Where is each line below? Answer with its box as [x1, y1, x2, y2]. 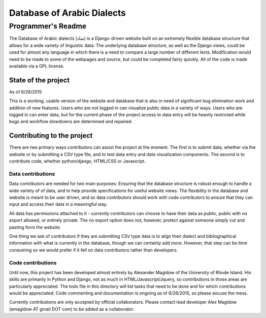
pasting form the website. [9, 224, 61, 230]
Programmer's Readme [9, 22, 87, 31]
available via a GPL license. [9, 63, 65, 69]
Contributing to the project [9, 131, 93, 140]
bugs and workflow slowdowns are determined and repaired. [9, 119, 133, 125]
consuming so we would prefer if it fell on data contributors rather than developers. [9, 247, 178, 253]
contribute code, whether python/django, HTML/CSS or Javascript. [9, 158, 146, 164]
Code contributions [9, 259, 57, 266]
